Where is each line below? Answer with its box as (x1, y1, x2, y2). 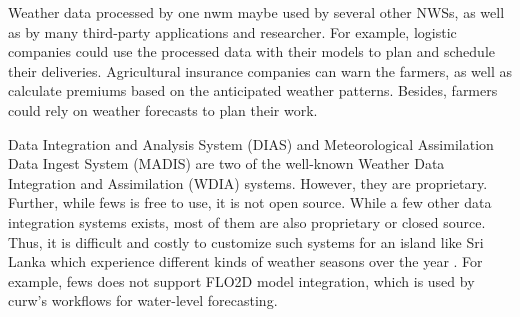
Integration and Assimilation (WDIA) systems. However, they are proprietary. (8, 172, 488, 193)
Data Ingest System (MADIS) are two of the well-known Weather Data (8, 153, 445, 174)
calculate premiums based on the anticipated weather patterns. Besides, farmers (8, 80, 498, 101)
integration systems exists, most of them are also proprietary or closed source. (8, 211, 486, 232)
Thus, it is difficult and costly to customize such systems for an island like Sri (8, 231, 484, 252)
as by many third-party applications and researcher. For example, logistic (8, 21, 457, 42)
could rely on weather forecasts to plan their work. (8, 99, 318, 120)
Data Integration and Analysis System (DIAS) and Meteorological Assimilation (8, 133, 494, 154)
